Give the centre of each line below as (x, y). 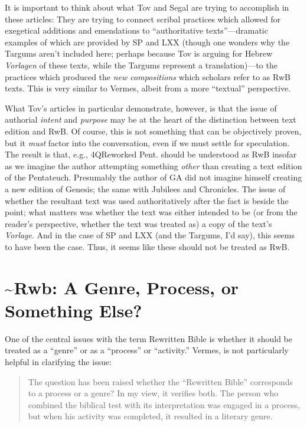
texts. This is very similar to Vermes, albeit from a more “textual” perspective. (148, 88)
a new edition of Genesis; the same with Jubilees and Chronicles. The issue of (145, 188)
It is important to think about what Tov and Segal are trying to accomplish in (147, 7)
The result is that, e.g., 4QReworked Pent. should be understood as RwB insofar (151, 154)
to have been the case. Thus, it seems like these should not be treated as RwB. (147, 246)
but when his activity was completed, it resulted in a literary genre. (150, 416)
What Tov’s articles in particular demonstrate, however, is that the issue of (141, 108)
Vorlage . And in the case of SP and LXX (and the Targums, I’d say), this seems (150, 235)
